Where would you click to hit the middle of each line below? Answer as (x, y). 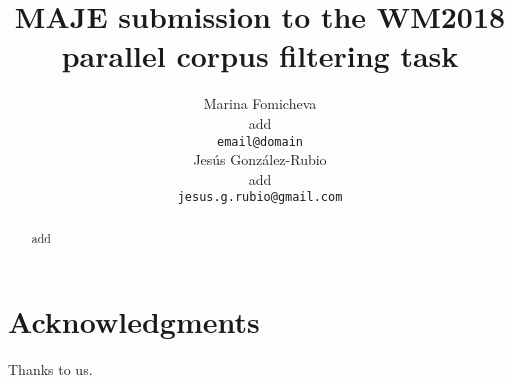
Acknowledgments (134, 321)
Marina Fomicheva (260, 103)
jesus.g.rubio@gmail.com (260, 197)
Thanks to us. (50, 369)
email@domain (260, 141)
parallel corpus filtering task (260, 55)
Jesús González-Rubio (260, 159)
